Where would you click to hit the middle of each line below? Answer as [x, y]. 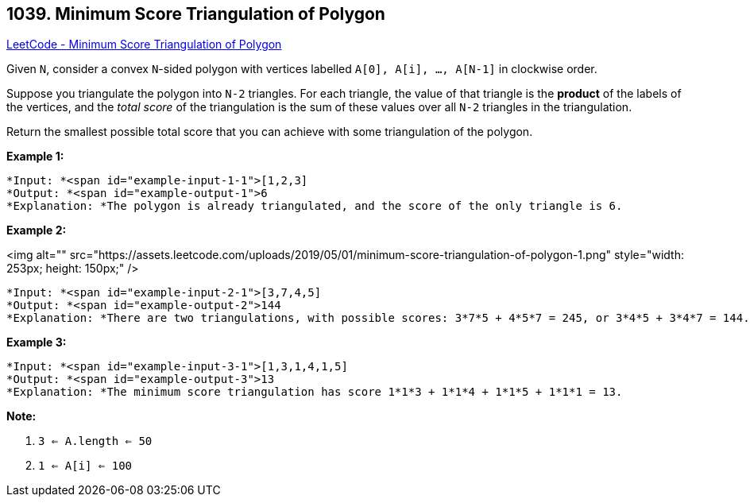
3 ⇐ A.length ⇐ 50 [95, 441]
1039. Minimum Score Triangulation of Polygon [196, 14]
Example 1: [35, 157]
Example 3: [37, 342]
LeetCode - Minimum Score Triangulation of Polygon [144, 44]
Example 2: [37, 230]
